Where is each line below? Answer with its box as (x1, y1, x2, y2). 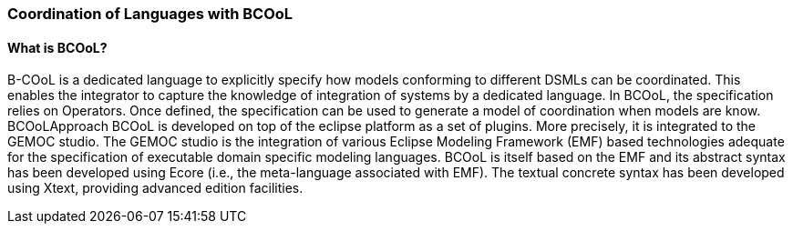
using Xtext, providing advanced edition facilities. (7, 180, 304, 196)
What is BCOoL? (7, 39, 108, 55)
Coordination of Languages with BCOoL (7, 5, 294, 23)
